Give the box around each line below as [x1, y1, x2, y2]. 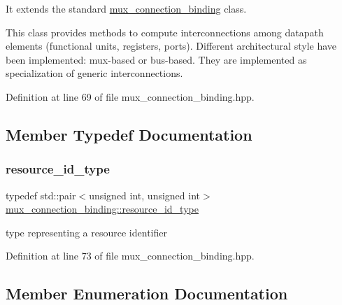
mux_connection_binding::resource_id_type [6, 201, 199, 216]
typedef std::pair [6, 187, 76, 202]
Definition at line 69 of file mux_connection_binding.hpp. [6, 89, 255, 104]
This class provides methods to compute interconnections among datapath [6, 24, 324, 39]
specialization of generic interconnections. [6, 66, 183, 80]
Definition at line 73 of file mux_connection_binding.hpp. [6, 248, 255, 263]
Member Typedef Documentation [6, 123, 252, 145]
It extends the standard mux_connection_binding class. [6, 1, 247, 15]
